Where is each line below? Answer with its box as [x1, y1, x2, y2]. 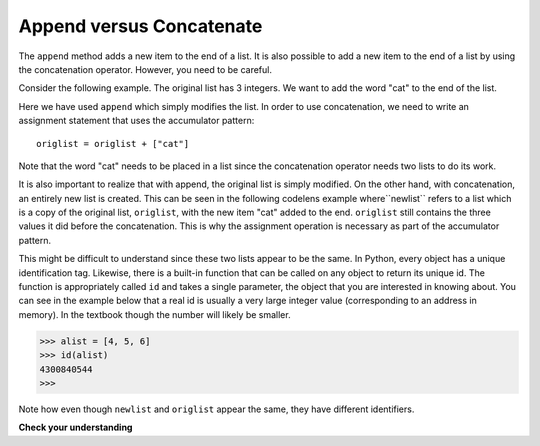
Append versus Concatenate [18, 15, 263, 37]
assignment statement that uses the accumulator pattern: [18, 115, 255, 127]
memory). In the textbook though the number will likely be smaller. [18, 308, 291, 320]
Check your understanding [18, 421, 133, 434]
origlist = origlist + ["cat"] [36, 138, 190, 149]
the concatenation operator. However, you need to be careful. [18, 63, 272, 75]
